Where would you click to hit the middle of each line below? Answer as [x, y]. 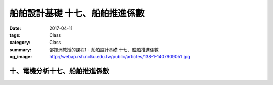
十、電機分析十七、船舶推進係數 [59, 71]
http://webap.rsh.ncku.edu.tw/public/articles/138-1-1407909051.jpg [120, 57]
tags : [15, 35]
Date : [15, 28]
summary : [20, 49]
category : [20, 42]
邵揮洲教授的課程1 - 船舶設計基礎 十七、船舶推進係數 [104, 49]
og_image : [21, 57]
